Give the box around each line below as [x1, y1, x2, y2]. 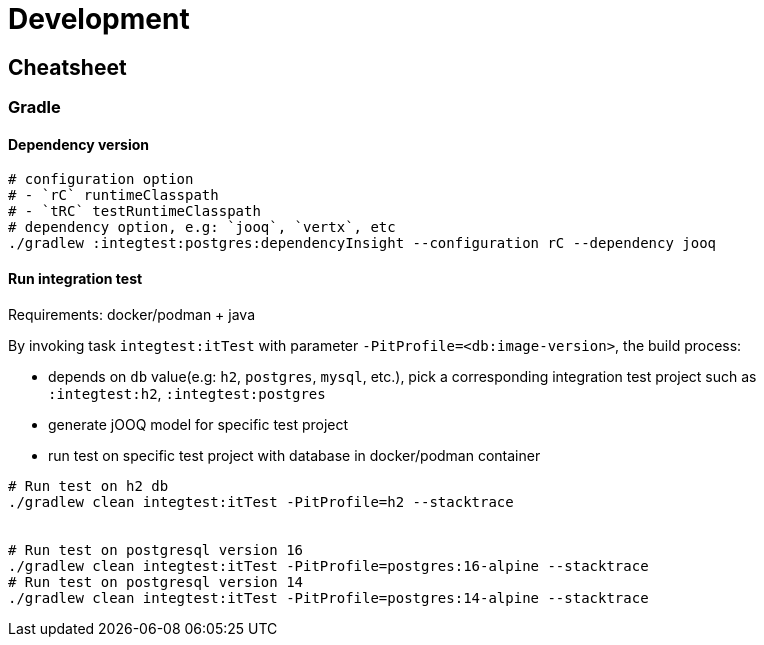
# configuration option [8, 171, 194, 188]
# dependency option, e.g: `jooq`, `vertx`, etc [8, 219, 396, 236]
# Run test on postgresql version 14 [8, 573, 304, 590]
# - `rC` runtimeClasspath [8, 187, 219, 204]
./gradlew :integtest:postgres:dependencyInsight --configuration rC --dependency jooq [8, 235, 717, 252]
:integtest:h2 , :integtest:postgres [48, 384, 326, 402]
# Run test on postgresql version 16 [8, 541, 304, 558]
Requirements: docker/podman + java [8, 305, 256, 323]
